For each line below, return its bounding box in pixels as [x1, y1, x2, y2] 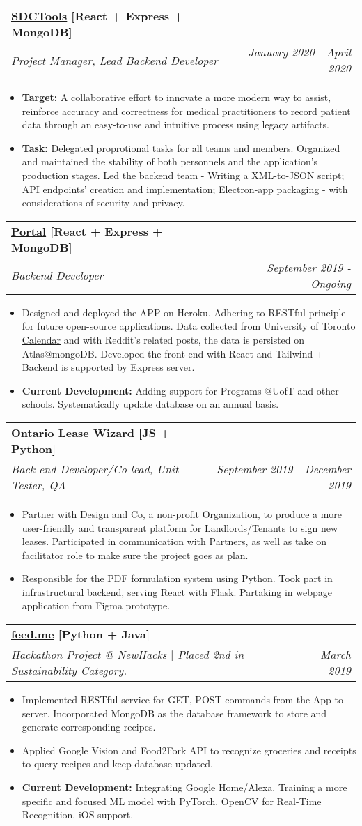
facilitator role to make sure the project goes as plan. [22, 547, 249, 562]
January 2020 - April [248, 44, 351, 60]
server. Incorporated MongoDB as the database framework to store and [22, 705, 327, 720]
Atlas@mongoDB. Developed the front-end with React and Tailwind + [22, 346, 324, 360]
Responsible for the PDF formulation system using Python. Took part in [22, 571, 333, 586]
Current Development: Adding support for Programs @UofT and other [22, 383, 339, 397]
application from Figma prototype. [22, 598, 171, 613]
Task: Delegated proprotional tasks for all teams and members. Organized [22, 140, 340, 155]
